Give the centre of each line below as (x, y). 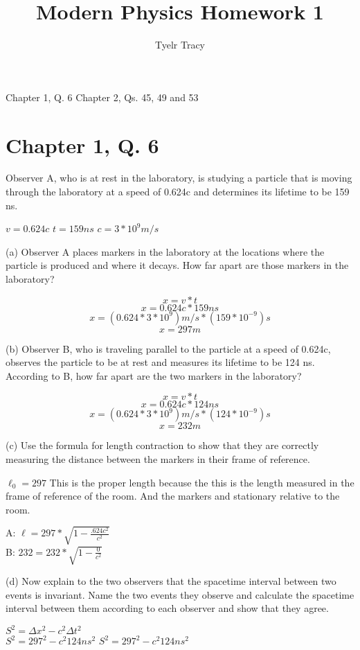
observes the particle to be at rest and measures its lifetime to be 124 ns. (160, 362)
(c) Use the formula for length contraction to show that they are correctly (162, 445)
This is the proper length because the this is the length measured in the (202, 482)
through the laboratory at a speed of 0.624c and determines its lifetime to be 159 (178, 192)
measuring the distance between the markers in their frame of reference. (158, 458)
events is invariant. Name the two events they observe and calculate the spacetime (180, 594)
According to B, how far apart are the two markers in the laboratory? (154, 375)
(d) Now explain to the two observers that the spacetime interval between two (171, 581)
